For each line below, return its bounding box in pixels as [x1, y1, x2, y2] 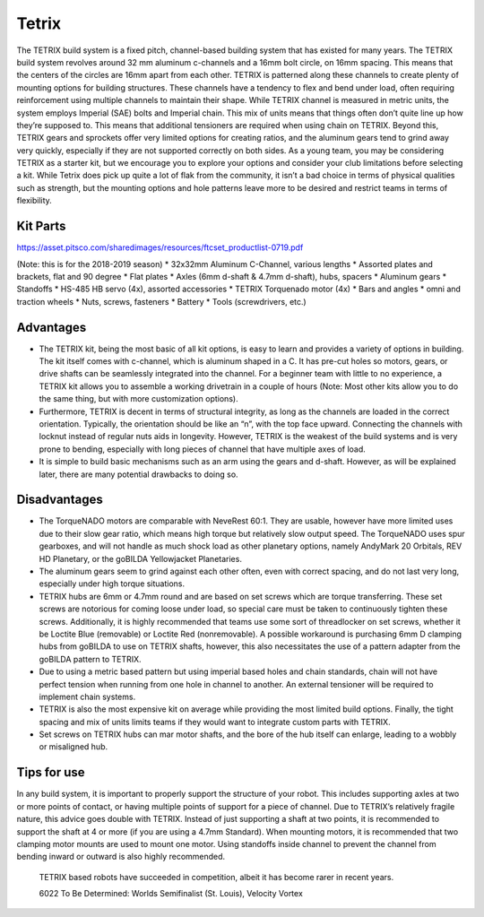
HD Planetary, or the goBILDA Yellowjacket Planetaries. [39, 553, 242, 564]
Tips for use [16, 765, 85, 780]
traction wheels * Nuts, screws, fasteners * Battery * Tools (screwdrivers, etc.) [16, 296, 307, 307]
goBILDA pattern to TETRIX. [39, 653, 143, 664]
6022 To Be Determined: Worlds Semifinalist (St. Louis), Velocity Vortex [39, 888, 304, 899]
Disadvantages [16, 492, 103, 507]
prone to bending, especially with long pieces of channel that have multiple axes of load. [39, 444, 367, 454]
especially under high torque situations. [39, 578, 186, 589]
